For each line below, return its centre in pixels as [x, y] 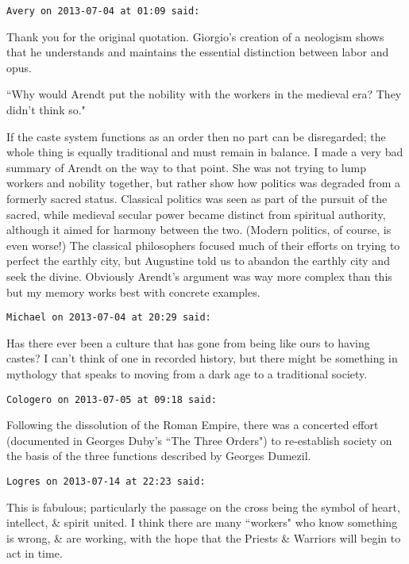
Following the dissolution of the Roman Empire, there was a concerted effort [193, 425]
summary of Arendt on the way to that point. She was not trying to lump [186, 167]
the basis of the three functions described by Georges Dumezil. [159, 456]
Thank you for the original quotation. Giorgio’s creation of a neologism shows [195, 36]
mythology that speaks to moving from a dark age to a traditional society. [187, 374]
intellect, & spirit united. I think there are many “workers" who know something [202, 522]
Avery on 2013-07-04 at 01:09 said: [103, 11]
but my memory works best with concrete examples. [133, 292]
